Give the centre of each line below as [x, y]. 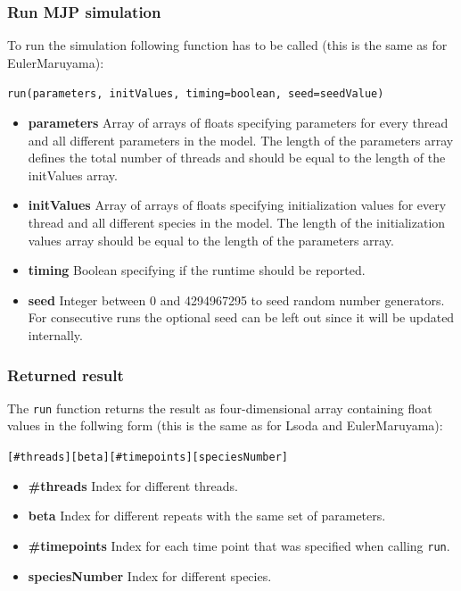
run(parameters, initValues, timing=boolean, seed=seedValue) [196, 94]
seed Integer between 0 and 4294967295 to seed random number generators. [236, 300]
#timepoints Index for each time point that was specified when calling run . [239, 545]
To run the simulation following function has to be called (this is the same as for [227, 45]
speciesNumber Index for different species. [150, 575]
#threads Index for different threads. [133, 485]
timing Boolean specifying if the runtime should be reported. [197, 270]
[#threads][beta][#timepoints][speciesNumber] [148, 458]
